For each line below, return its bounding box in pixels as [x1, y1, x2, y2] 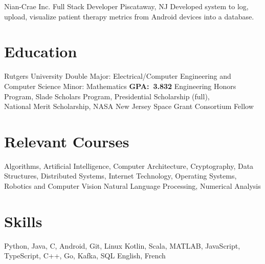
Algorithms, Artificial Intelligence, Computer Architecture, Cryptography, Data [4, 160, 254, 171]
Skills [4, 210, 42, 231]
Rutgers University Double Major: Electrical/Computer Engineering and [4, 71, 231, 81]
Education [4, 41, 77, 62]
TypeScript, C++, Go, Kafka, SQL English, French [4, 250, 166, 261]
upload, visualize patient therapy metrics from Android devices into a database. [4, 11, 254, 21]
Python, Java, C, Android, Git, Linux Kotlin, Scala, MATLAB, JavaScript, [4, 240, 240, 251]
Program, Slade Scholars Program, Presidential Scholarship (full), [4, 91, 210, 101]
